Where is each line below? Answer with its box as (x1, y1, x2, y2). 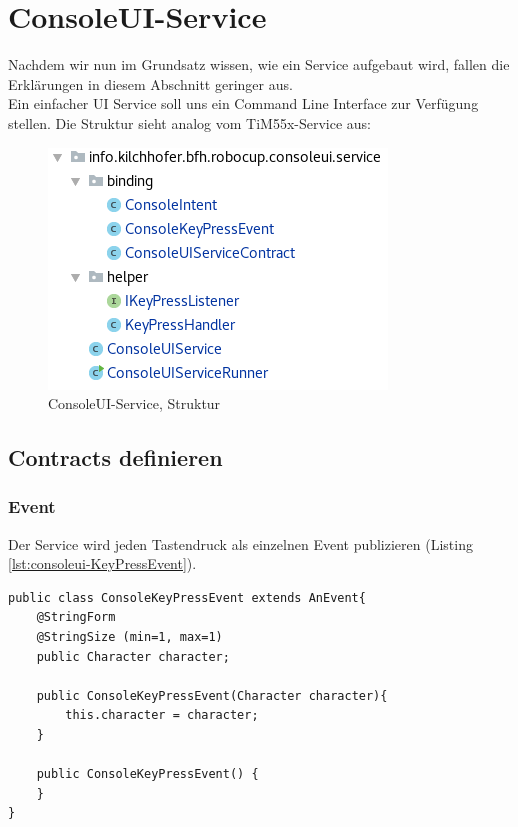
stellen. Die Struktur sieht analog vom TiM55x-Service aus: (8, 112, 371, 133)
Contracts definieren (8, 442, 223, 473)
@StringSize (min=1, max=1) (36, 630, 223, 645)
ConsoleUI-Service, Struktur (48, 393, 221, 414)
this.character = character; (65, 708, 259, 723)
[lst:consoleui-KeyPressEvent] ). (8, 553, 197, 574)
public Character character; (36, 649, 230, 664)
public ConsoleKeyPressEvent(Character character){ (36, 688, 388, 703)
